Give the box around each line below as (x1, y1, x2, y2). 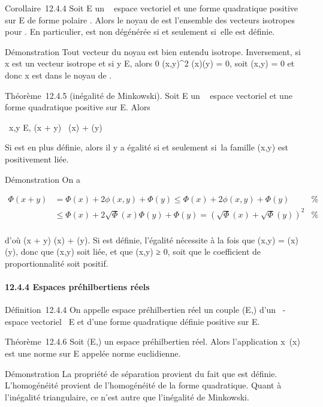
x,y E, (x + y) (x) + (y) (8, 120, 102, 133)
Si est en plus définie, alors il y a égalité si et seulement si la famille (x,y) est (5, 141, 289, 153)
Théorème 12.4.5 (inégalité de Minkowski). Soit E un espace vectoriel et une (5, 89, 292, 101)
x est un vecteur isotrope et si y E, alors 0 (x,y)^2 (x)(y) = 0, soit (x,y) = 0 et (5, 57, 295, 70)
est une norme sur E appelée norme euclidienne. (5, 347, 181, 360)
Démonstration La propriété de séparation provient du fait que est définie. (5, 367, 277, 379)
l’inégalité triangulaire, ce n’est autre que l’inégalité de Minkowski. (5, 390, 249, 403)
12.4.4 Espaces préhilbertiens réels (5, 281, 150, 293)
